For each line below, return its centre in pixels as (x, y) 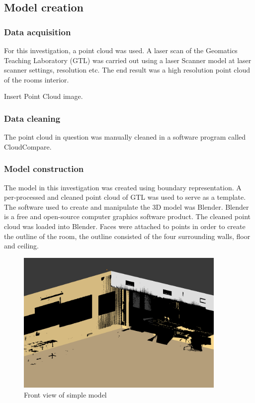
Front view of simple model (65, 395)
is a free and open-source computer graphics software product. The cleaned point (127, 216)
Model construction (44, 169)
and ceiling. (22, 246)
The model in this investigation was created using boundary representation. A (123, 187)
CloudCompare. (28, 146)
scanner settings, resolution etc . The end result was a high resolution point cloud (127, 70)
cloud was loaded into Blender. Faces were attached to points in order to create (125, 226)
